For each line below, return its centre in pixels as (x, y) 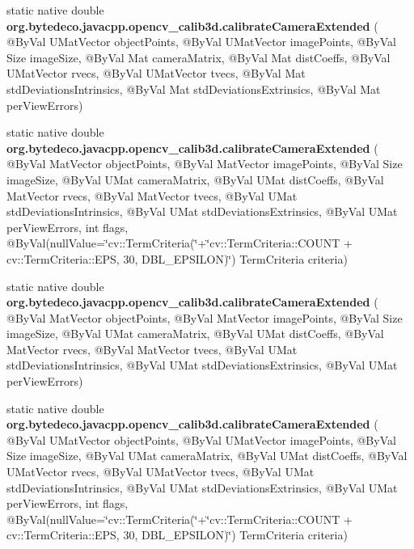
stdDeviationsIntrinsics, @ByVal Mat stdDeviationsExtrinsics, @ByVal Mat (194, 89)
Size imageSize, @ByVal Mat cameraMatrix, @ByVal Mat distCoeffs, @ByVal (199, 57)
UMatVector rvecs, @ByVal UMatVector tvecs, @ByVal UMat (161, 472)
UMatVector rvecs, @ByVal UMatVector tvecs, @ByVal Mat (156, 73)
